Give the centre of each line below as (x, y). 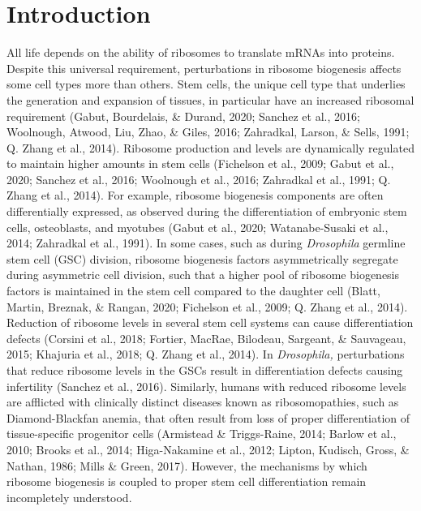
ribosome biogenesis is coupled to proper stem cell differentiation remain (187, 481)
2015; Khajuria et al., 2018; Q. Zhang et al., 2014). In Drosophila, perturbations (206, 354)
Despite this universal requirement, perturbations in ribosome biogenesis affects (204, 68)
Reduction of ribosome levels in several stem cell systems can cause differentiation (210, 322)
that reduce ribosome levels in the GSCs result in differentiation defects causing (205, 370)
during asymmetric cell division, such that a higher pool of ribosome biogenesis (203, 275)
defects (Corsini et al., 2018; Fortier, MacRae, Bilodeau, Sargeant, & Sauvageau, (206, 338)
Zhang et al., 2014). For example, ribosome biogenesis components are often (195, 195)
